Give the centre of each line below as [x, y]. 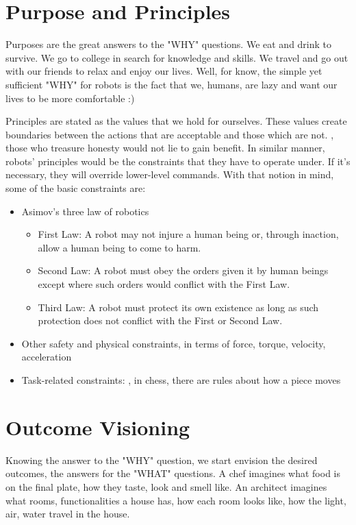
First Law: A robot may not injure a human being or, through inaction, [188, 234]
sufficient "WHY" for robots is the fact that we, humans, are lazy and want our [171, 84]
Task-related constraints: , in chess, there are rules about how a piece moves [181, 380]
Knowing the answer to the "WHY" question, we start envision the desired [162, 460]
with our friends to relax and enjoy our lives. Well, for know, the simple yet [164, 71]
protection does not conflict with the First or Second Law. [160, 320]
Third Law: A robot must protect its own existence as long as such [178, 307]
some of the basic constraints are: [76, 188]
